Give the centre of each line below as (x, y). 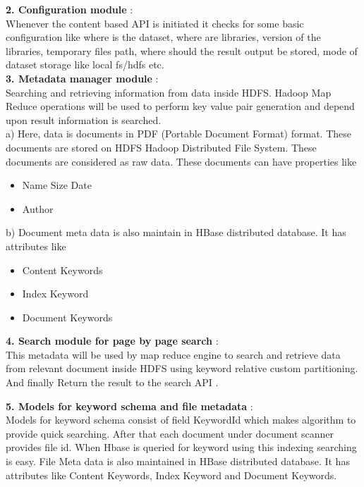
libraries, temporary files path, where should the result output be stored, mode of (182, 50)
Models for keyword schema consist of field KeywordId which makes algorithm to (181, 420)
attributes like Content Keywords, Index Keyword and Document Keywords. (171, 475)
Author (38, 208)
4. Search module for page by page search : (112, 341)
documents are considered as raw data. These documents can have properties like (181, 161)
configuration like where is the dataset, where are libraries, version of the (163, 37)
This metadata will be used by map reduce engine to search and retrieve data (173, 354)
